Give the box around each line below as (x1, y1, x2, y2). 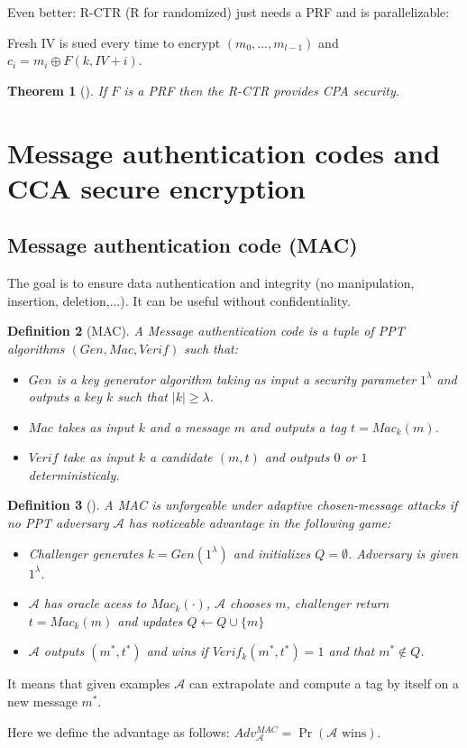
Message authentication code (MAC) (7, 231, 358, 259)
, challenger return (286, 594, 389, 613)
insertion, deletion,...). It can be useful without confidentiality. (7, 291, 351, 309)
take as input (62, 448, 134, 466)
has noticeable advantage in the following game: (128, 513, 391, 532)
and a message (149, 417, 230, 436)
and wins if (146, 642, 208, 660)
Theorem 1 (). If (7, 80, 107, 99)
